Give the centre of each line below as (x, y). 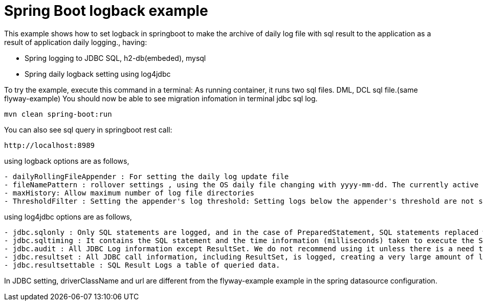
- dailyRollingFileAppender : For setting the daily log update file (147, 176)
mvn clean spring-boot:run (58, 114)
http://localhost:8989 (50, 145)
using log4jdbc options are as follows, (68, 216)
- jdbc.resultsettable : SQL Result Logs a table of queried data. (142, 265)
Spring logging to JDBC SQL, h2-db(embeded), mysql (115, 58)
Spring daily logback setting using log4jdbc (98, 74)
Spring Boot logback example (106, 11)
